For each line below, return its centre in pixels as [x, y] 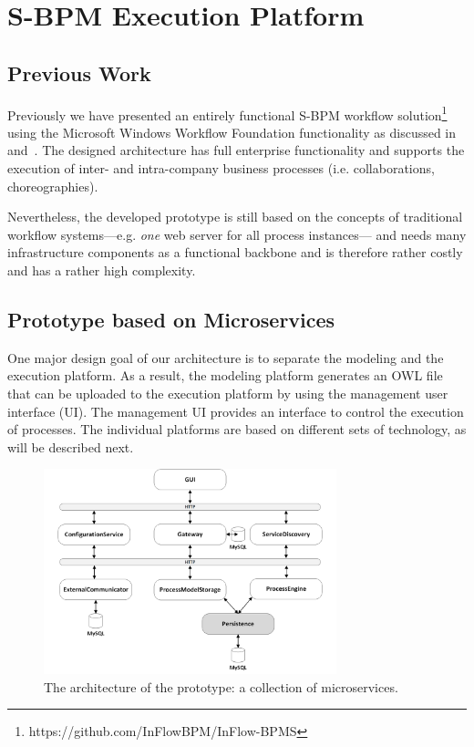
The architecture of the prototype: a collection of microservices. [221, 686]
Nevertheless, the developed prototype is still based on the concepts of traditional [235, 217]
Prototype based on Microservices [171, 319]
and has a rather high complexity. [102, 270]
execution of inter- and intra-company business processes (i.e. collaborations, [221, 168]
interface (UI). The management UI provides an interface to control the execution [236, 411]
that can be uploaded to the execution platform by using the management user [228, 393]
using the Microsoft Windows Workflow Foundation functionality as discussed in [232, 132]
